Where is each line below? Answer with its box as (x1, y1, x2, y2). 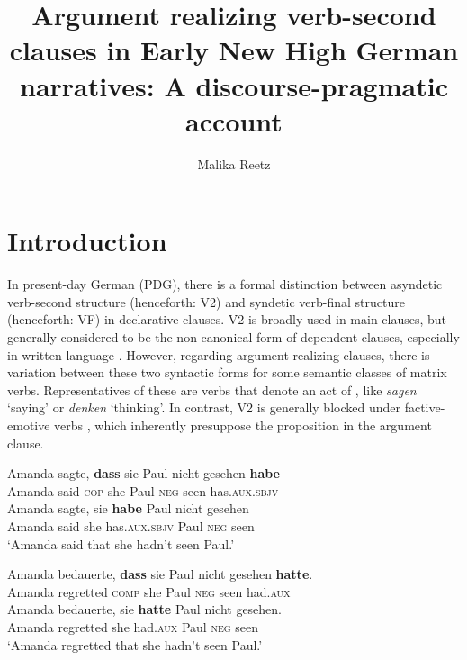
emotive (7, 415, 50, 434)
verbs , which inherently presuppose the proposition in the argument (54, 415, 432, 434)
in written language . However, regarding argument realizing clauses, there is (7, 345, 430, 364)
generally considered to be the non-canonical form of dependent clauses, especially (7, 328, 460, 346)
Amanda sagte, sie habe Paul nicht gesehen (7, 499, 249, 518)
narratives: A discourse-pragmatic (20, 67, 448, 104)
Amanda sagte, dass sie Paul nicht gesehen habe (7, 464, 280, 483)
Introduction (7, 222, 167, 259)
